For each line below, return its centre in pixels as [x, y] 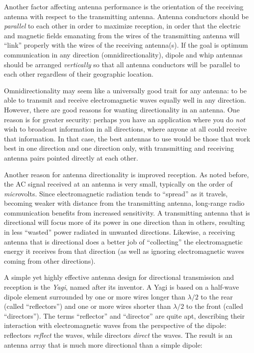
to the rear [217, 296]
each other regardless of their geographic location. [79, 74]
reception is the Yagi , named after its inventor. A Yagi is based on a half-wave [122, 287]
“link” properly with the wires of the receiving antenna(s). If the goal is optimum [126, 45]
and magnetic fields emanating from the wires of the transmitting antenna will [122, 35]
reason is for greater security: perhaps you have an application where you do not [125, 119]
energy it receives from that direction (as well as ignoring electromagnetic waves [124, 251]
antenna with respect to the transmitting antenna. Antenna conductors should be [127, 16]
